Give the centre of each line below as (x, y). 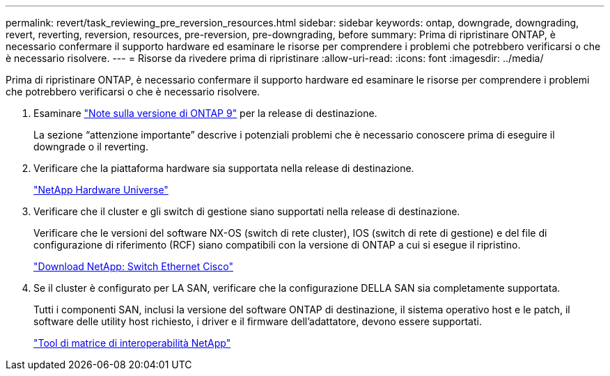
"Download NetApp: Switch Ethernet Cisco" (133, 266)
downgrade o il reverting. (91, 147)
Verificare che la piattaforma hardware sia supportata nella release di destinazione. (224, 168)
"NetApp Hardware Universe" (101, 190)
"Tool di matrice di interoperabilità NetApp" (132, 343)
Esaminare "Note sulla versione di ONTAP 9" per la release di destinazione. (205, 113)
